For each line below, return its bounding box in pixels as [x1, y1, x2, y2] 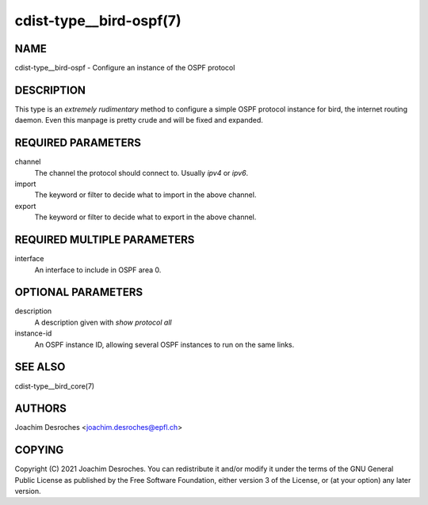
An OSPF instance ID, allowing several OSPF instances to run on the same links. [34, 340, 295, 349]
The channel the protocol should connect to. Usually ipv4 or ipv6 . [34, 168, 249, 177]
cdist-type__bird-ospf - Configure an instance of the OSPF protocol [14, 63, 235, 73]
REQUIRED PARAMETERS [14, 136, 142, 150]
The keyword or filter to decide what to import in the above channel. [34, 190, 257, 199]
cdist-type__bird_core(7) [14, 381, 95, 391]
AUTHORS [14, 402, 67, 416]
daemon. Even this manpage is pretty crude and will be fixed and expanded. [14, 116, 263, 125]
